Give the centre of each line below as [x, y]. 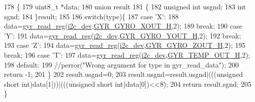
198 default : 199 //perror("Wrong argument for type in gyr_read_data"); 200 [121, 64]
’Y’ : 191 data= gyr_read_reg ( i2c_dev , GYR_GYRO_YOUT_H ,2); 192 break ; [123, 35]
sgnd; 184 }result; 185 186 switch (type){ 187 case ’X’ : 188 [91, 16]
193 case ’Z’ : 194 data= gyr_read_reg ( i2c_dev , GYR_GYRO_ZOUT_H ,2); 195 [125, 45]
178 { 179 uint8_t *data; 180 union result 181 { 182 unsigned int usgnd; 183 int [125, 6]
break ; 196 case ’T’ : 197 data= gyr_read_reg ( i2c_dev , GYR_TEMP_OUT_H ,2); [127, 54]
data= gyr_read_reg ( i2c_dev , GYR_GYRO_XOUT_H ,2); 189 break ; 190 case [123, 26]
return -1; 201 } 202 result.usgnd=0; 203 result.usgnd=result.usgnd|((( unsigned [124, 74]
